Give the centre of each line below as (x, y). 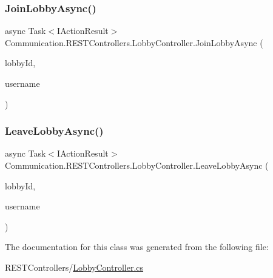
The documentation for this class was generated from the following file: (137, 247)
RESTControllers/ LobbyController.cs (74, 267)
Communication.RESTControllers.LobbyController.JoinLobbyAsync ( (134, 42)
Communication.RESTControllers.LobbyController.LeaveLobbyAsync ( (137, 165)
